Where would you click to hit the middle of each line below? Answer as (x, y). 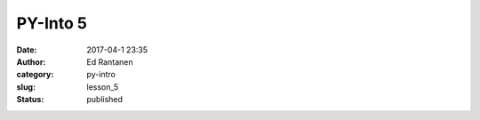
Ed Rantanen (110, 61)
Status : (30, 100)
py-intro (101, 75)
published (105, 100)
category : (35, 75)
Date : (27, 50)
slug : (26, 87)
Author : (31, 61)
